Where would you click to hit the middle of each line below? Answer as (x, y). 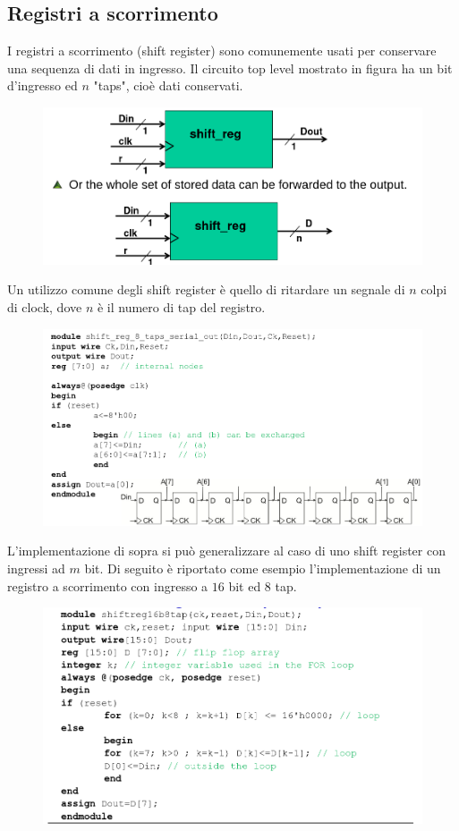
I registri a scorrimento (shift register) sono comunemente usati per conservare (222, 51)
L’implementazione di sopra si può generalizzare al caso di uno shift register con (226, 551)
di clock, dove (45, 307)
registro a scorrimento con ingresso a (108, 585)
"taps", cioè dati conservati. (168, 85)
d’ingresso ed (42, 85)
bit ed (245, 585)
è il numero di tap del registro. (181, 307)
